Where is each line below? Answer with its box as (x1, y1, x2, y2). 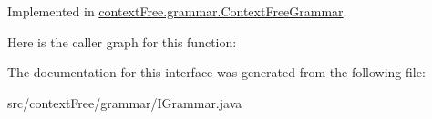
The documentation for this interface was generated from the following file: (7, 63, 426, 82)
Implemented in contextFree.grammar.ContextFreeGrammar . (7, 2, 347, 20)
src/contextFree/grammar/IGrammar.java (7, 93, 242, 112)
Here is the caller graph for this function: (7, 32, 237, 51)
